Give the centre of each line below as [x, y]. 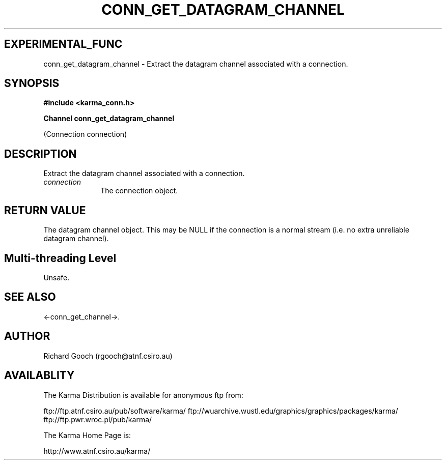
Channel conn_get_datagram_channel [109, 119]
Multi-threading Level [60, 258]
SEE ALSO [30, 297]
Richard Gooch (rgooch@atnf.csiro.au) [108, 356]
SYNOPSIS [32, 83]
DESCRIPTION [40, 154]
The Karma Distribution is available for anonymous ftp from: [143, 395]
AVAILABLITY [39, 375]
